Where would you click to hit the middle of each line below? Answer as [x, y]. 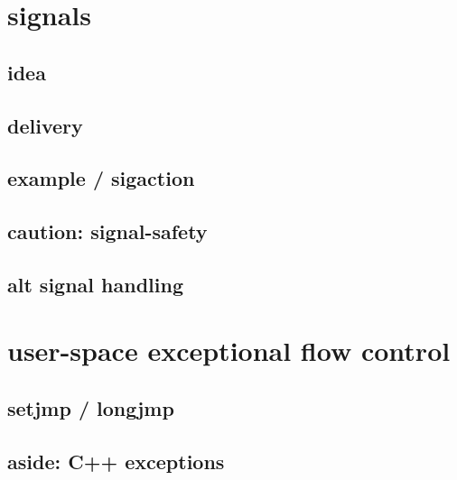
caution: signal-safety [107, 231]
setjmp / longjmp [91, 408]
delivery [45, 125]
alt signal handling [95, 284]
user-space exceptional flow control [229, 351]
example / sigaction [101, 178]
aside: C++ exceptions [116, 461]
